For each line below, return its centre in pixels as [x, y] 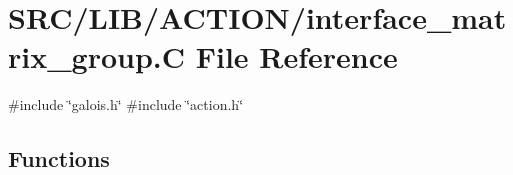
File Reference [296, 56]
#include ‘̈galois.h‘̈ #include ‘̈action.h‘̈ [126, 104]
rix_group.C [96, 56]
